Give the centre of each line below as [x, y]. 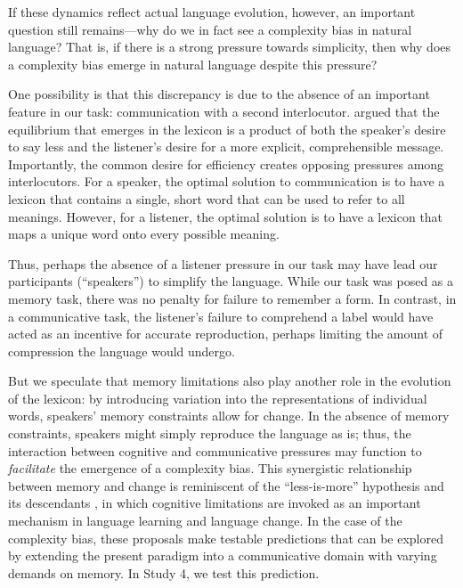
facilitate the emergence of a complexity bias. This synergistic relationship [210, 468]
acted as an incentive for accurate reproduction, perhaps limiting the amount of [226, 334]
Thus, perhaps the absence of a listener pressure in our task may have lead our [223, 263]
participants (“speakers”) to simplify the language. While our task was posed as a [231, 281]
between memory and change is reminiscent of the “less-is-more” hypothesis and [226, 485]
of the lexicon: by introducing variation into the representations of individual [218, 398]
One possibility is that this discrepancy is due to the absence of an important [219, 94]
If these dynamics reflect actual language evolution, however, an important [212, 12]
